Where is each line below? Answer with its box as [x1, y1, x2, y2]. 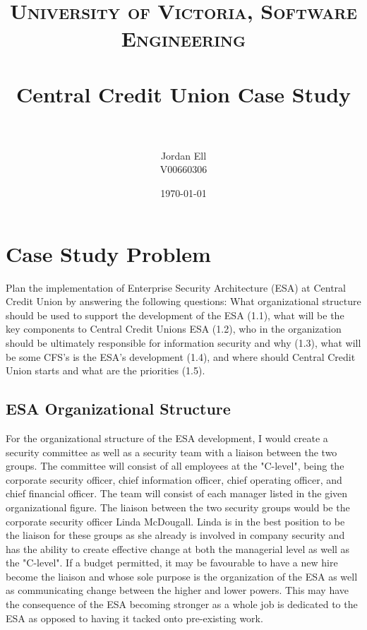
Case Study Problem [6, 239, 211, 268]
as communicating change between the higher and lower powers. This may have [6, 583, 349, 598]
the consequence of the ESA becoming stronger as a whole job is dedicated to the [6, 597, 358, 612]
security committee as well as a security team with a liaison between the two [6, 444, 337, 459]
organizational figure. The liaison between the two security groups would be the [6, 499, 350, 514]
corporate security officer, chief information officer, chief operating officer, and [6, 472, 342, 487]
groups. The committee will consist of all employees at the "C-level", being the [6, 458, 344, 473]
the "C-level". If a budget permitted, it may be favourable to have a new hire [6, 555, 338, 570]
